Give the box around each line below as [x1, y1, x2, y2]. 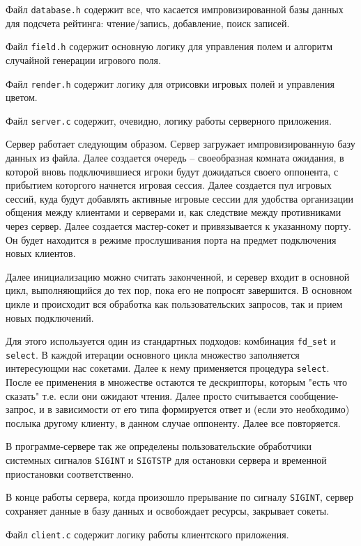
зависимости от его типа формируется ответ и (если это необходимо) [55, 402, 350, 416]
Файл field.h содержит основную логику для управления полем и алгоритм [6, 39, 333, 54]
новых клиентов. [6, 246, 76, 260]
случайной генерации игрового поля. [6, 52, 161, 67]
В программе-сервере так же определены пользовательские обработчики [6, 439, 312, 453]
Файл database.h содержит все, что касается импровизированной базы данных [6, 2, 344, 16]
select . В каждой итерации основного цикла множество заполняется [6, 347, 300, 361]
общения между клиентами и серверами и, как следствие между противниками [6, 205, 341, 219]
